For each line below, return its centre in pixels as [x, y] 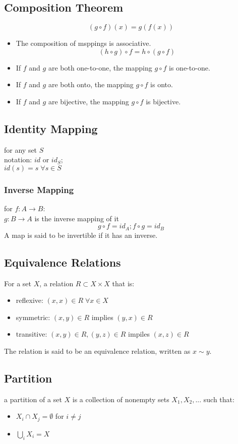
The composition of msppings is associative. [83, 43]
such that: [219, 399]
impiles [139, 334]
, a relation [56, 283]
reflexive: [29, 300]
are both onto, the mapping [91, 84]
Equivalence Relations [63, 262]
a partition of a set [33, 399]
